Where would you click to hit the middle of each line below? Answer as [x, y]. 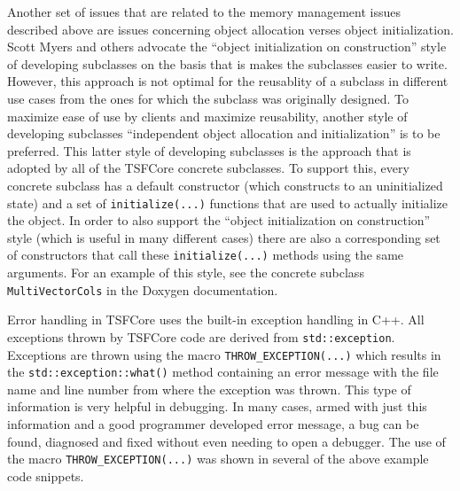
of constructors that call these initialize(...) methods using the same [206, 255]
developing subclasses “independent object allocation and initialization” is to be [224, 133]
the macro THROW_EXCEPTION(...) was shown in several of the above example [218, 459]
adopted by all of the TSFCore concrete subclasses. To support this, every [208, 168]
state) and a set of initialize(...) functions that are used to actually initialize [228, 203]
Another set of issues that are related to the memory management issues [204, 12]
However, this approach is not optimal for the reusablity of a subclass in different [228, 81]
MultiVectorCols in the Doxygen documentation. [143, 289]
